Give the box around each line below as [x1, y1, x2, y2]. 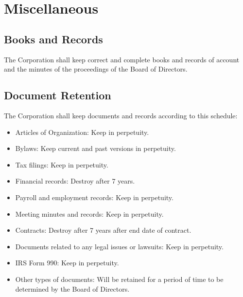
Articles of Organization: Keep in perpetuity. [15, 127, 149, 137]
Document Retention [4, 88, 111, 103]
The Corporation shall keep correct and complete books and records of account [4, 54, 240, 64]
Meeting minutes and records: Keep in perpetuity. [15, 208, 164, 219]
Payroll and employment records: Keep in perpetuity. [15, 192, 174, 202]
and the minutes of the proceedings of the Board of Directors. [4, 64, 188, 74]
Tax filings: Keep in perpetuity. [15, 159, 108, 169]
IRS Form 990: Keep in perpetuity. [15, 258, 119, 268]
